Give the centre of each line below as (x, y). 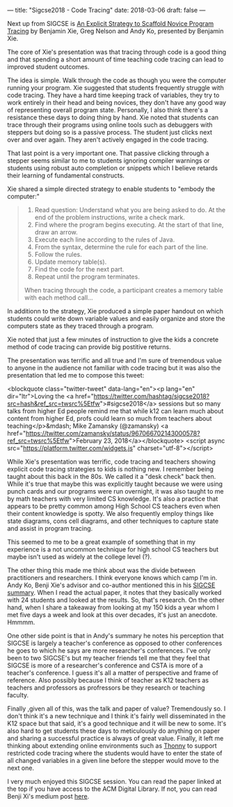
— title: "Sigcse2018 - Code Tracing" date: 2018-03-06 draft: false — (106, 10)
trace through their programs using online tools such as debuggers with (110, 125)
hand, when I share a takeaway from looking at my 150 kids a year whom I (113, 607)
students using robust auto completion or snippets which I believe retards (112, 168)
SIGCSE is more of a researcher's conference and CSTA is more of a (105, 665)
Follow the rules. (58, 254)
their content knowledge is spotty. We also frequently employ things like (111, 513)
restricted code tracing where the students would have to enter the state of (115, 753)
